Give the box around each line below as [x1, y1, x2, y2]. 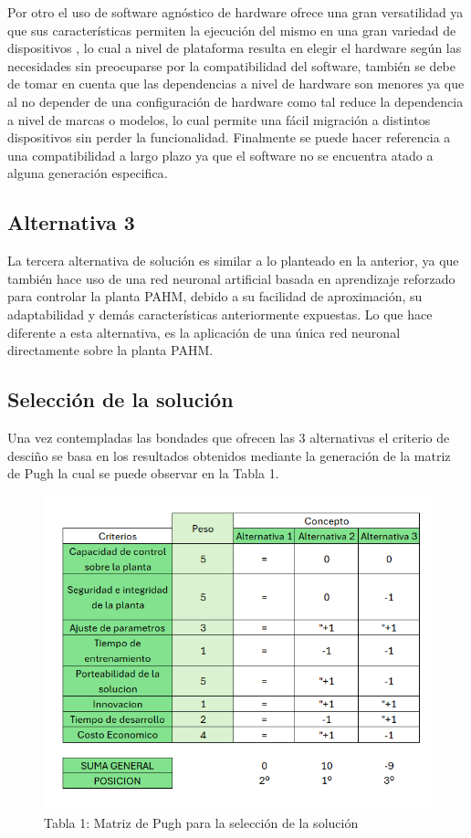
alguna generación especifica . [7, 163, 168, 183]
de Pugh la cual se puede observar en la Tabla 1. [7, 464, 279, 483]
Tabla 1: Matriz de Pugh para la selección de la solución [44, 813, 359, 833]
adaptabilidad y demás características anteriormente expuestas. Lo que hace [7, 304, 433, 323]
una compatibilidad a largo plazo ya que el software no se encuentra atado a [7, 145, 434, 164]
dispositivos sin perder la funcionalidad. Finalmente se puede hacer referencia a [7, 128, 451, 147]
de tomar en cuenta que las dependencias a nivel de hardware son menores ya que [7, 74, 465, 93]
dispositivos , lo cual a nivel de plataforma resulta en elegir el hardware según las [7, 38, 462, 58]
